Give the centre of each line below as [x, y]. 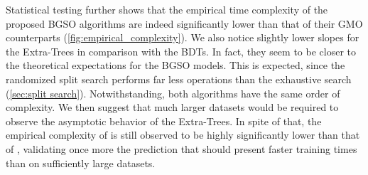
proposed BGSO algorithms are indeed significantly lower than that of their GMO [184, 23]
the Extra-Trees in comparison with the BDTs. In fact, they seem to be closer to [181, 51]
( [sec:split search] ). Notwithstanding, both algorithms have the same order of [173, 93]
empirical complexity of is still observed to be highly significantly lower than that [183, 135]
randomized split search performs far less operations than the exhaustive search [179, 79]
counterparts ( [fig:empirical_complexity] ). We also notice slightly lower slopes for [183, 37]
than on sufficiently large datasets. [81, 163]
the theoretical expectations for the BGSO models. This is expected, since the [175, 65]
